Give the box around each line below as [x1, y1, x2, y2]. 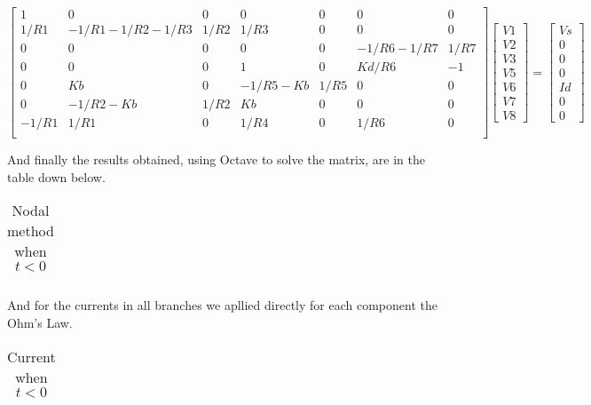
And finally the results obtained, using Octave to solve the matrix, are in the [7, 150, 425, 169]
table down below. [7, 167, 106, 186]
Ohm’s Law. [7, 314, 73, 332]
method [7, 220, 54, 242]
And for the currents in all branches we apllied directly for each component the [7, 296, 437, 314]
